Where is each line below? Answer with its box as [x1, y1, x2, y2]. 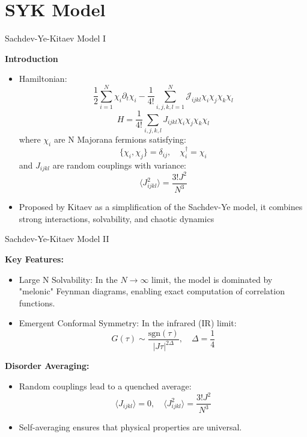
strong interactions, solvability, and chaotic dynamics [19, 212, 214, 225]
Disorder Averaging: [5, 359, 90, 372]
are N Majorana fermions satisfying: [53, 132, 186, 145]
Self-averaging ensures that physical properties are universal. [19, 421, 242, 433]
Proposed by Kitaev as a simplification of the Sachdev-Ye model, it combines [19, 200, 303, 213]
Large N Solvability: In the [19, 273, 118, 285]
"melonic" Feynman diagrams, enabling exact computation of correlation [19, 285, 285, 297]
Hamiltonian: [19, 72, 67, 85]
